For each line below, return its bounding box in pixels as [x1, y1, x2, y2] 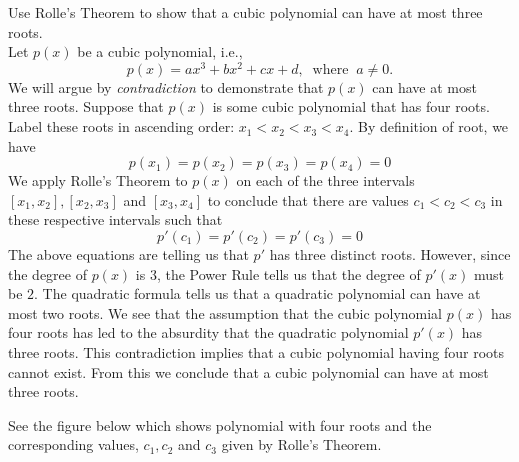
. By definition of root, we [349, 116, 509, 137]
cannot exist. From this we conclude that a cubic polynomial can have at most [8, 361, 489, 382]
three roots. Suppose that [8, 96, 164, 117]
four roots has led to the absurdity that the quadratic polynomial [8, 322, 409, 343]
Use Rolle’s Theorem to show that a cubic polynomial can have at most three [8, 2, 483, 22]
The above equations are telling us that [8, 244, 249, 265]
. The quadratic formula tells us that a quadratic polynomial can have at [34, 283, 481, 304]
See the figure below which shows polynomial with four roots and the [8, 414, 432, 435]
